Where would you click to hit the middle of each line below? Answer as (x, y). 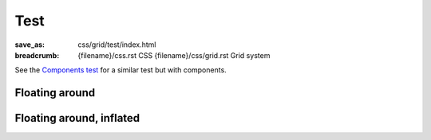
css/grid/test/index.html (117, 45)
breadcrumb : (37, 55)
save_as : (30, 45)
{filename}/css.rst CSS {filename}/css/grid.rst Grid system (174, 55)
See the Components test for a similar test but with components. (121, 70)
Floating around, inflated (77, 118)
